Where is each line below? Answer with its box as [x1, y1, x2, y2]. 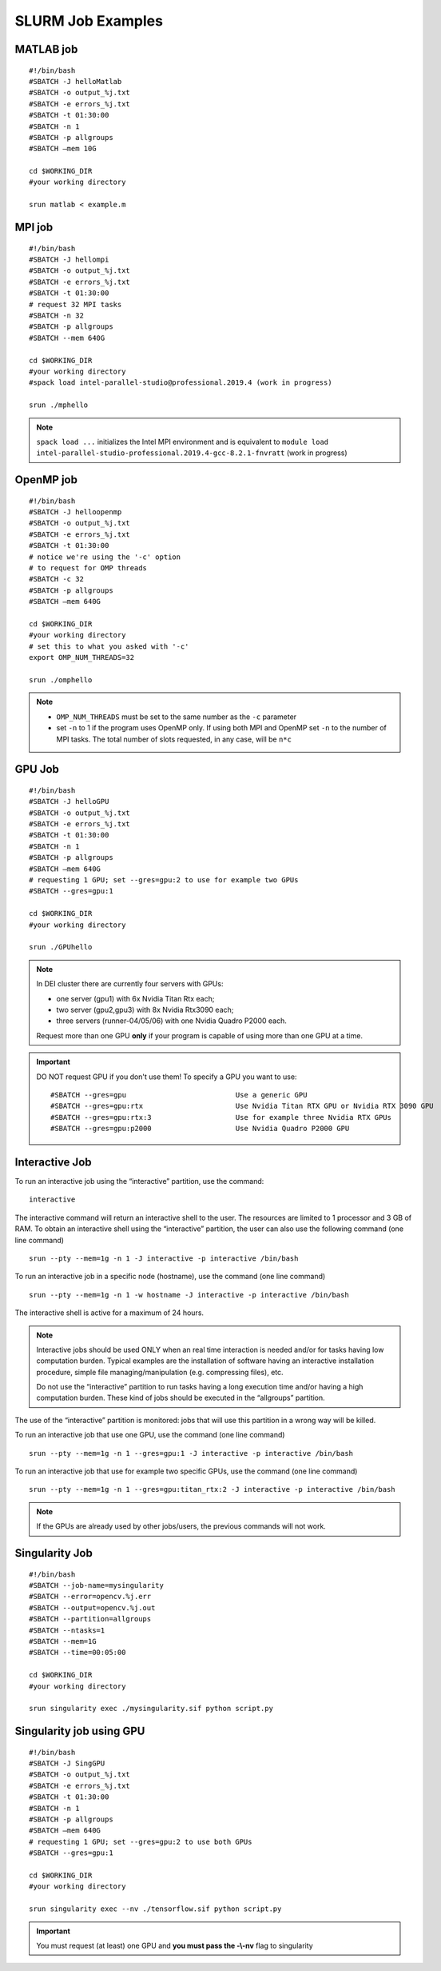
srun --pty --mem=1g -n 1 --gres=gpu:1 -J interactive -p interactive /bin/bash [29, 1449, 354, 1457]
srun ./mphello [29, 401, 89, 410]
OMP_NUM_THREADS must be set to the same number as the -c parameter [56, 712, 297, 722]
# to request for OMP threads [29, 564, 148, 573]
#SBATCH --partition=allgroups [29, 1614, 152, 1624]
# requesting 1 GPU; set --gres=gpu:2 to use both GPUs [29, 1837, 252, 1846]
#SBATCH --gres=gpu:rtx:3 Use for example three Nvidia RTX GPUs [50, 1113, 391, 1121]
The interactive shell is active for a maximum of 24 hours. [14, 1308, 204, 1317]
